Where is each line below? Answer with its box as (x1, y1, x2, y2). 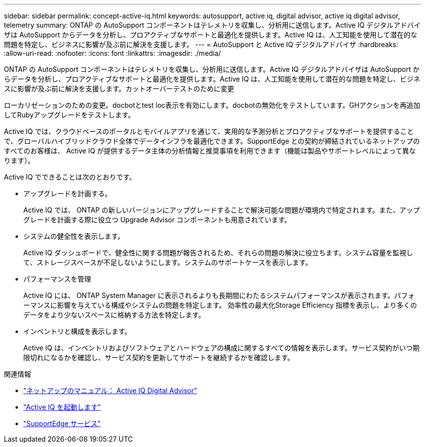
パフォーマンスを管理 (23, 275, 91, 283)
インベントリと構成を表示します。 (23, 327, 131, 335)
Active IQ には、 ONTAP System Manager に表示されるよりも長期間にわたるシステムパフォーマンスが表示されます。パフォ (23, 291, 415, 299)
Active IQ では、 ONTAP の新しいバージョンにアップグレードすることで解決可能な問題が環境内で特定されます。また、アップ (23, 206, 420, 214)
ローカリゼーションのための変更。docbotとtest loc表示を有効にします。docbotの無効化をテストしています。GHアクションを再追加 (4, 101, 420, 109)
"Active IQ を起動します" (23, 403, 101, 411)
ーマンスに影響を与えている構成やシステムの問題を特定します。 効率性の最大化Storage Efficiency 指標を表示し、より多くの (23, 301, 417, 309)
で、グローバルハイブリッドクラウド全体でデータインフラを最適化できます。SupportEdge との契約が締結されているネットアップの (4, 137, 420, 145)
